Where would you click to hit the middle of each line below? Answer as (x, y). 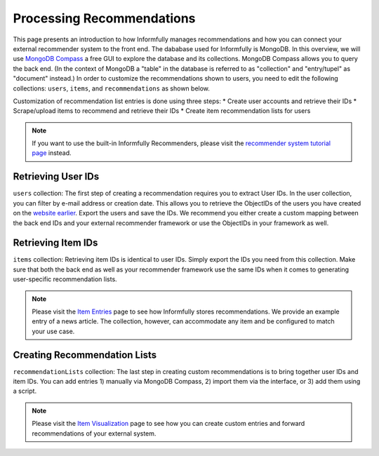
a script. (25, 391)
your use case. (53, 331)
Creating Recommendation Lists (85, 355)
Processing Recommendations (104, 18)
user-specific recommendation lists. (65, 279)
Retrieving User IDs (56, 176)
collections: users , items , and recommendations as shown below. (112, 88)
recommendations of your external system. (94, 433)
